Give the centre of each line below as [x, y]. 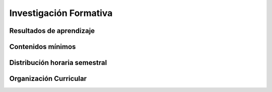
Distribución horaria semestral [58, 63]
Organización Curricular [48, 79]
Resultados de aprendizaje [52, 31]
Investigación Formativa [61, 13]
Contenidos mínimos [43, 47]
